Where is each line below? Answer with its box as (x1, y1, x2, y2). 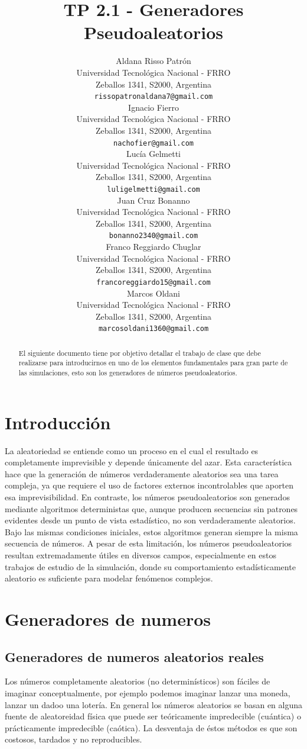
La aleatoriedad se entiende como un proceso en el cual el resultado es (5, 444, 259, 457)
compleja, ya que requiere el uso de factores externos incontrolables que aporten (5, 479, 293, 491)
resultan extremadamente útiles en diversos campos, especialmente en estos (5, 548, 276, 561)
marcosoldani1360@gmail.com (98, 324, 209, 333)
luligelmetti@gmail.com (107, 185, 200, 194)
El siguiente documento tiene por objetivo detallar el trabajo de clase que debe (18, 348, 261, 358)
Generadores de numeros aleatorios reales (5, 647, 264, 666)
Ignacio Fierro (128, 101, 179, 113)
